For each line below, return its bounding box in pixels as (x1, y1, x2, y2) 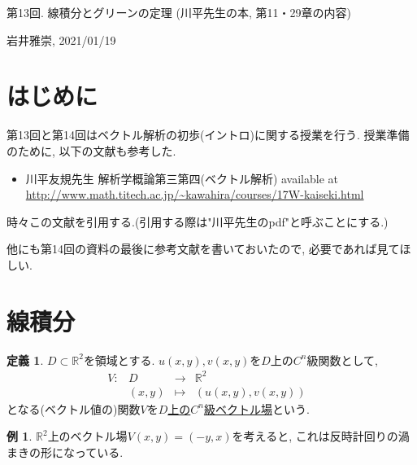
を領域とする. (83, 351, 155, 368)
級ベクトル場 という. (203, 400, 310, 417)
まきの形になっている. (7, 443, 124, 460)
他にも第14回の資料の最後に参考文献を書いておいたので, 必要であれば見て (7, 240, 400, 257)
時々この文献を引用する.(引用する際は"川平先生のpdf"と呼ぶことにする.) (7, 213, 389, 230)
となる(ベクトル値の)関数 (7, 400, 141, 417)
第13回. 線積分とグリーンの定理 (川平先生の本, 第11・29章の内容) (7, 4, 351, 20)
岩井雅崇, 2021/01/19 (7, 31, 116, 48)
